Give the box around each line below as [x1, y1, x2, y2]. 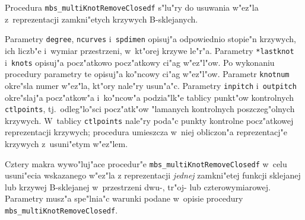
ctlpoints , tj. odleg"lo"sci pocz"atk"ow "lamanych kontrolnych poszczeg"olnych [5, 103, 295, 115]
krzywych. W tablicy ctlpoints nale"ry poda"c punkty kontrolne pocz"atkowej [5, 114, 294, 126]
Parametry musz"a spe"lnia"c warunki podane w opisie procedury [5, 192, 243, 205]
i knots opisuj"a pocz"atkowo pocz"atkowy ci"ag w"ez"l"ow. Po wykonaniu [5, 56, 275, 68]
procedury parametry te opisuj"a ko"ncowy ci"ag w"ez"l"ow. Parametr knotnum [5, 68, 290, 80]
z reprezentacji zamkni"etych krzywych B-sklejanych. [5, 12, 198, 25]
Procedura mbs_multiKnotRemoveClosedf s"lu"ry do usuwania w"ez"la [5, 1, 259, 13]
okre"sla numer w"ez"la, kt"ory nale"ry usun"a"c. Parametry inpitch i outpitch [5, 79, 297, 91]
